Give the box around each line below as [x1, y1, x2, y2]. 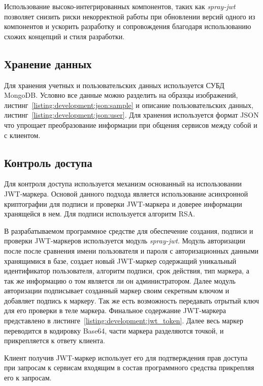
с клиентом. [4, 129, 41, 140]
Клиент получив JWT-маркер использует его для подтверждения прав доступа [4, 352, 248, 363]
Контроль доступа [4, 154, 92, 170]
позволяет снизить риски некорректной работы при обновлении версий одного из [4, 11, 255, 21]
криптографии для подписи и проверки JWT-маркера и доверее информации [4, 198, 242, 209]
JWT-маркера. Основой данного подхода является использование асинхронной [4, 188, 248, 199]
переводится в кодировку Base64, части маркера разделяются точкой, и [4, 325, 224, 336]
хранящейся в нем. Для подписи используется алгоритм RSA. [4, 208, 195, 219]
